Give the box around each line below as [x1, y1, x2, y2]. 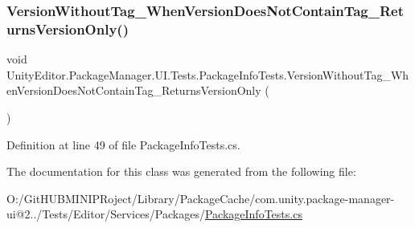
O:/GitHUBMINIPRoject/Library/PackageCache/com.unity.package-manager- [6, 189, 395, 206]
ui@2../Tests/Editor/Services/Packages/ [6, 206, 205, 222]
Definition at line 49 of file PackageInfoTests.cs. [6, 136, 240, 153]
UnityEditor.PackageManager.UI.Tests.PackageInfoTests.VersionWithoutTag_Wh [6, 66, 409, 83]
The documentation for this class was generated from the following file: [6, 163, 356, 180]
